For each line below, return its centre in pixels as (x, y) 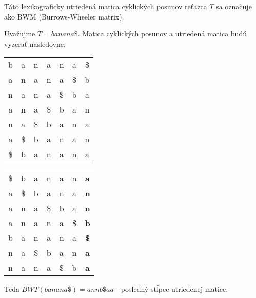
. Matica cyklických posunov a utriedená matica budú (162, 34)
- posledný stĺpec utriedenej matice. (172, 289)
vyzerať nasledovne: (35, 43)
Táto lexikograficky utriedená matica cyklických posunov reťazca (106, 6)
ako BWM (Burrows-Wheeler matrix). (64, 16)
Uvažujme (20, 34)
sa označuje (234, 6)
